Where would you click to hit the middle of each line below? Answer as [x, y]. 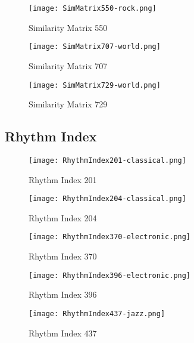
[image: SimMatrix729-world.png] [95, 85]
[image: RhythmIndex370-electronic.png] [110, 237]
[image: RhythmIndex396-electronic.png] [110, 275]
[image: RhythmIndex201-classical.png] [107, 160]
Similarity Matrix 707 [68, 65]
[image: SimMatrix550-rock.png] [93, 8]
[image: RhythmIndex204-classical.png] [107, 199]
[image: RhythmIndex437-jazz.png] [97, 313]
